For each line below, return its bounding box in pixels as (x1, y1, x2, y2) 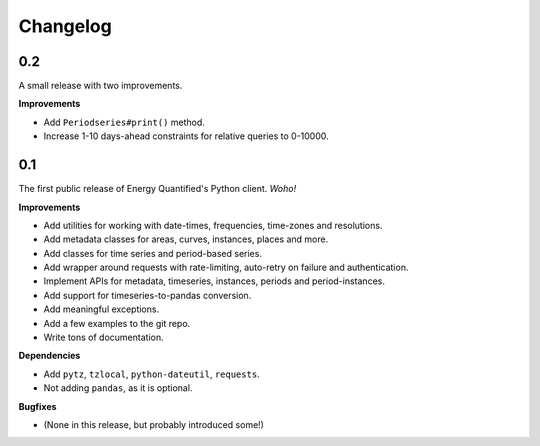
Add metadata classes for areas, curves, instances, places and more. (43, 233, 329, 245)
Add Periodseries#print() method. (43, 116, 205, 128)
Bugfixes (18, 400, 57, 412)
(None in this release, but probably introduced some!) (43, 419, 265, 430)
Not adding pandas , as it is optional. (43, 382, 193, 394)
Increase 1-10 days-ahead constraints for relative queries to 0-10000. (43, 130, 329, 142)
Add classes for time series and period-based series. (43, 247, 262, 259)
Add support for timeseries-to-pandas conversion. (43, 289, 252, 301)
